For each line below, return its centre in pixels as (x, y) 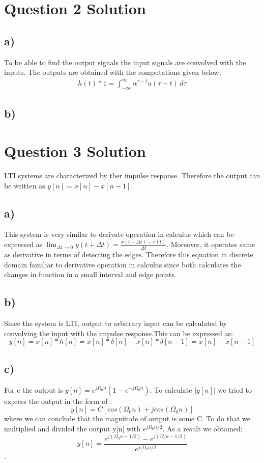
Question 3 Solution (75, 151)
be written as (25, 185)
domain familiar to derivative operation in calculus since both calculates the (123, 264)
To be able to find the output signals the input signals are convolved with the (125, 62)
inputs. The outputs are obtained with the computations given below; (113, 72)
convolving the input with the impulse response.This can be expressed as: (119, 333)
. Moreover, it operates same (211, 244)
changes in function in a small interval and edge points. (90, 274)
